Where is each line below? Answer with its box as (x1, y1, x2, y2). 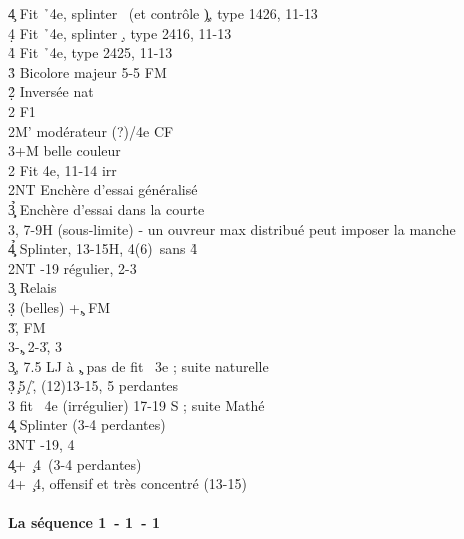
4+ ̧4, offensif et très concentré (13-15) (8, 473, 247, 494)
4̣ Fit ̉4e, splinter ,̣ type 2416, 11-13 (8, 22, 232, 43)
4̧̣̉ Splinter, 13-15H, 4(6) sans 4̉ (8, 238, 198, 259)
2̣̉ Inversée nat (8, 81, 94, 102)
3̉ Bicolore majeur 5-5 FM (8, 61, 167, 82)
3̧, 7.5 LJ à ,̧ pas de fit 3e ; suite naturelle (8, 355, 269, 376)
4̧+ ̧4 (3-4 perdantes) (8, 453, 142, 474)
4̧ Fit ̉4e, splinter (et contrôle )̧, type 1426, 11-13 (8, 3, 318, 23)
